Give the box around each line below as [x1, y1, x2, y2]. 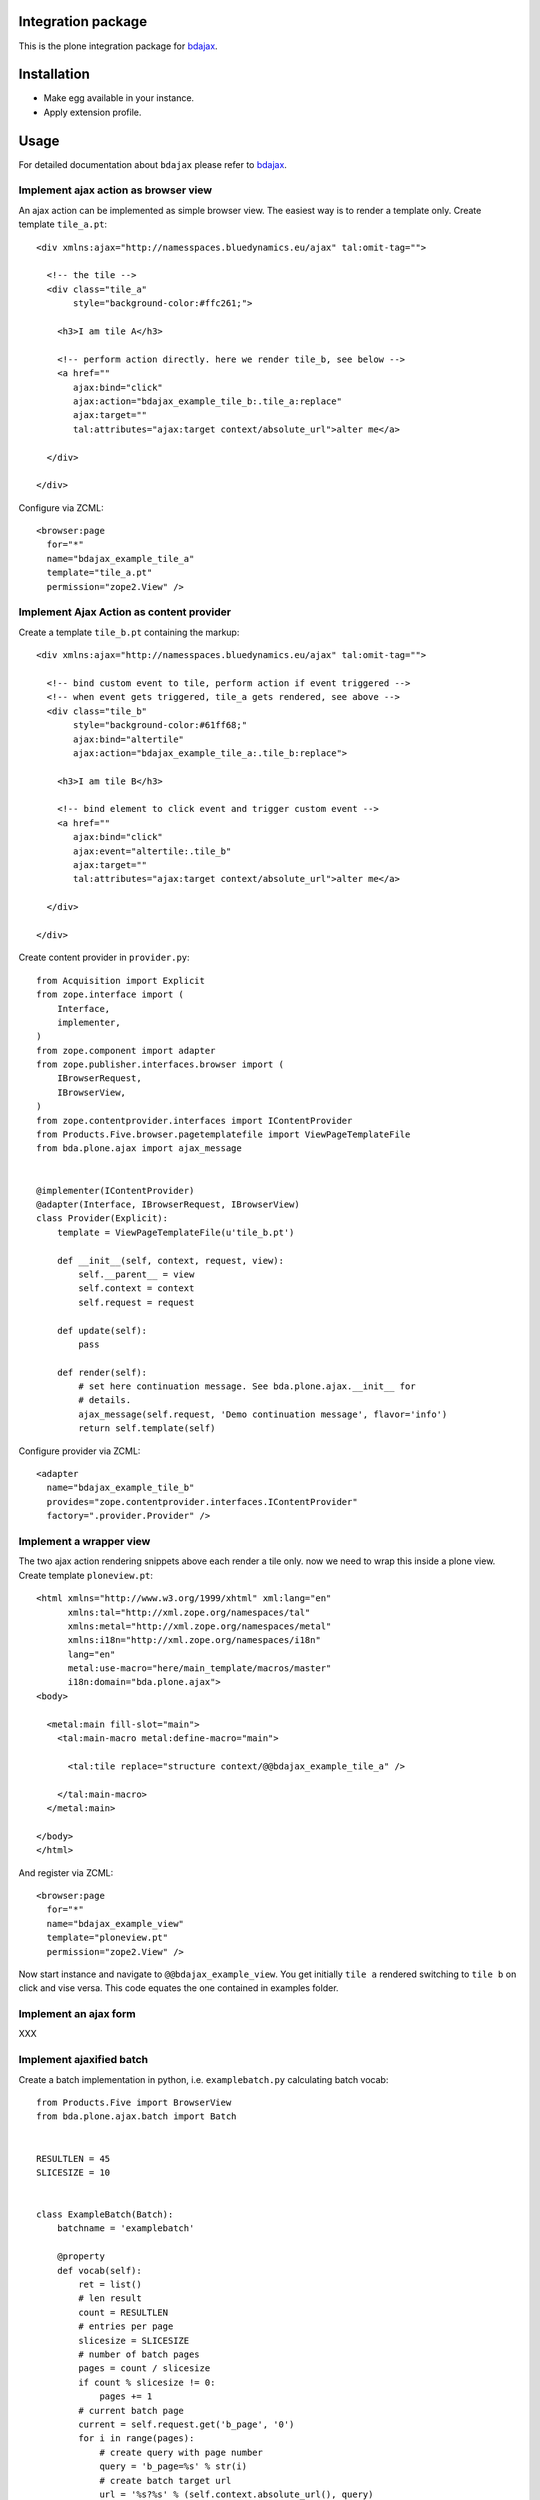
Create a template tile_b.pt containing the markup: [18, 626, 240, 638]
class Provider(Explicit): [36, 1213, 169, 1224]
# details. [78, 1395, 132, 1406]
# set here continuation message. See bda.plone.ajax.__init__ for [78, 1381, 416, 1392]
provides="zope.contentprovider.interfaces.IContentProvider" [46, 1496, 359, 1507]
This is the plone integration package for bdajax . [18, 40, 219, 52]
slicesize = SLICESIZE [78, 2335, 190, 2346]
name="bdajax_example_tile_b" [46, 1482, 195, 1494]
